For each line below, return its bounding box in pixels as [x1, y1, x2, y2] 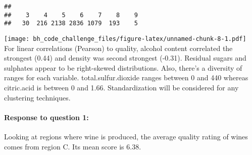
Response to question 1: [4, 112, 89, 122]
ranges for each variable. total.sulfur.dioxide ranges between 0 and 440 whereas [4, 72, 248, 83]
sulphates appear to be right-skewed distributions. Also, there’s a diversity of [4, 62, 242, 73]
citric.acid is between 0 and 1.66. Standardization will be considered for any [4, 82, 239, 92]
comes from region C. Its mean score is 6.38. [4, 141, 141, 151]
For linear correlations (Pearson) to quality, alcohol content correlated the [4, 42, 233, 53]
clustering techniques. [4, 92, 71, 102]
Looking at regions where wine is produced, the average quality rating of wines [4, 131, 248, 141]
